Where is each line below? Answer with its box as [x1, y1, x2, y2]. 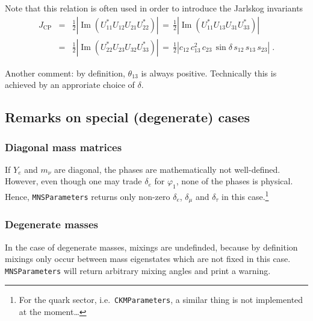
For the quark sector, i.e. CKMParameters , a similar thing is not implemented [19, 293, 303, 306]
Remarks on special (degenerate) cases [5, 108, 250, 126]
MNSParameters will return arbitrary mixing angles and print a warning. [5, 264, 271, 276]
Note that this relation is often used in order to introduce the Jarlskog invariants [5, 2, 303, 14]
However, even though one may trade [5, 175, 142, 187]
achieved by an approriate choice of [5, 78, 135, 91]
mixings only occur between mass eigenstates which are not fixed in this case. [5, 252, 291, 265]
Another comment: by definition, [5, 66, 125, 79]
